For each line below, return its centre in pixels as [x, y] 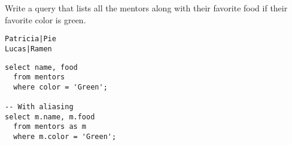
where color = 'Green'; [60, 87]
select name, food [41, 67]
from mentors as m [50, 127]
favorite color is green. [45, 19]
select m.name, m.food [50, 117]
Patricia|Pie [31, 39]
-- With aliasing [39, 107]
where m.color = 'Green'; [65, 137]
